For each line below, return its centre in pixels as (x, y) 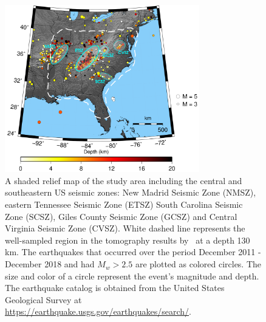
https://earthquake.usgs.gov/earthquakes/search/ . (98, 311)
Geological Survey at (43, 299)
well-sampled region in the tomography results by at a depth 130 (128, 240)
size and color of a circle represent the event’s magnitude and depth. (132, 276)
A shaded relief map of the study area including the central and (124, 180)
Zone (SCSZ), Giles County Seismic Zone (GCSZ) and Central (121, 216)
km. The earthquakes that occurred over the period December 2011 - (133, 252)
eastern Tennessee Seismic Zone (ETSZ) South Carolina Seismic (124, 204)
